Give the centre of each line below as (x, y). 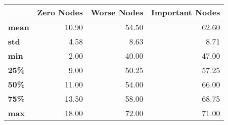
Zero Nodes (60, 12)
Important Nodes (185, 12)
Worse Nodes (117, 12)
